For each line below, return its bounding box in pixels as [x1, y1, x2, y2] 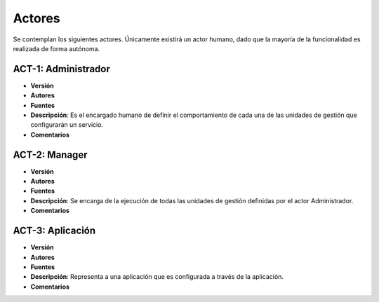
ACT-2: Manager [13, 149, 88, 160]
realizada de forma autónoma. [13, 44, 100, 53]
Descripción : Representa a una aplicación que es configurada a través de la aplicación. [30, 273, 284, 281]
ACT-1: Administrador [13, 63, 110, 75]
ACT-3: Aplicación [13, 225, 96, 237]
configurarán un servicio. [30, 121, 104, 129]
